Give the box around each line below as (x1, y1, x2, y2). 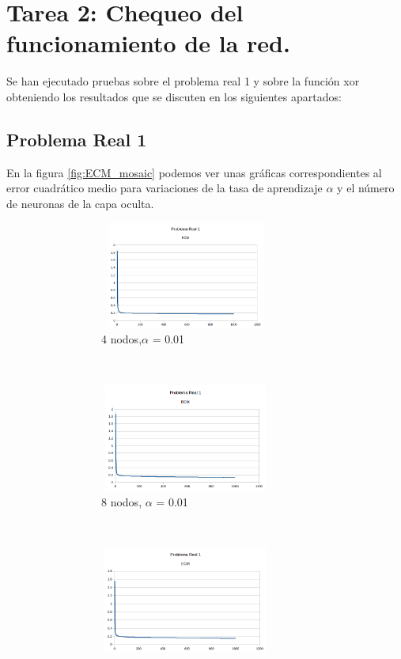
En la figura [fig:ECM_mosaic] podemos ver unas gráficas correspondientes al (6, 164, 382, 180)
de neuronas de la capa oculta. (6, 195, 154, 211)
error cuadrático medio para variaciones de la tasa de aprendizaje (6, 180, 323, 196)
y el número (337, 180, 395, 196)
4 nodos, (101, 331, 142, 347)
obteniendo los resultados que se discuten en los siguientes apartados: (6, 88, 342, 104)
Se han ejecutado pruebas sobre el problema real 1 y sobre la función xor (6, 73, 360, 89)
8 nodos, (101, 493, 142, 509)
